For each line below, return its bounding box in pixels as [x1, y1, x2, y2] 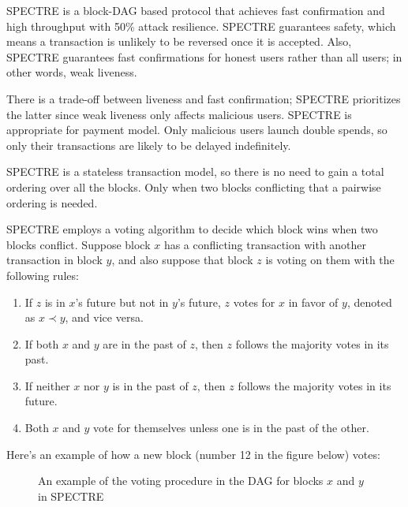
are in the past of [103, 335, 186, 352]
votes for [233, 293, 275, 310]
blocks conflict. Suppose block [6, 236, 151, 252]
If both [24, 335, 59, 352]
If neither [24, 377, 70, 393]
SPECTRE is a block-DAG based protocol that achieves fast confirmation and [6, 2, 385, 18]
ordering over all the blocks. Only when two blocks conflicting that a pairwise [6, 178, 381, 195]
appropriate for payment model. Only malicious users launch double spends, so [6, 121, 387, 138]
